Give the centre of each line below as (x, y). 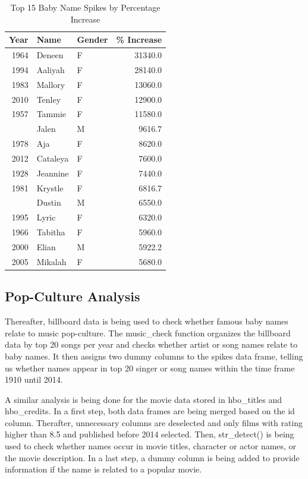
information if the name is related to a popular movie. (103, 469)
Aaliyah (51, 69)
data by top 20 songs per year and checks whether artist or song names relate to (151, 344)
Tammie (51, 114)
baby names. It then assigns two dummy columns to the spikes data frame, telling (154, 356)
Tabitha (51, 232)
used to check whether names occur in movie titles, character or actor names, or (151, 446)
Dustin (49, 202)
